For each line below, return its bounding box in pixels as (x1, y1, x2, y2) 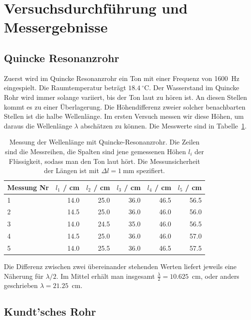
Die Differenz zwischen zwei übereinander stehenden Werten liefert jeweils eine (4, 261, 237, 272)
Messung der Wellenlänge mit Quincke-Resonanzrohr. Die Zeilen (9, 137, 200, 147)
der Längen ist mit (44, 165, 99, 176)
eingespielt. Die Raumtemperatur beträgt (4, 82, 126, 93)
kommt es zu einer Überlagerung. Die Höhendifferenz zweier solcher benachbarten (4, 101, 246, 112)
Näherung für (4, 271, 44, 281)
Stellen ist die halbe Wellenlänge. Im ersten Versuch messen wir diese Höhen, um (4, 111, 244, 121)
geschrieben (4, 280, 38, 290)
